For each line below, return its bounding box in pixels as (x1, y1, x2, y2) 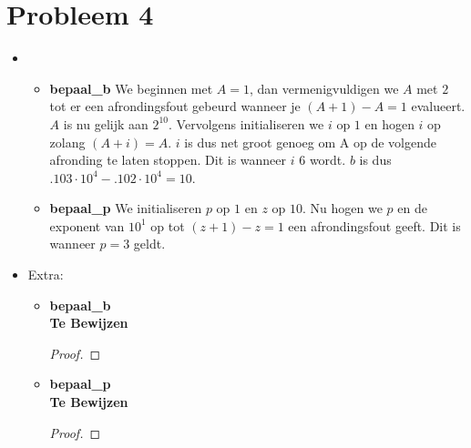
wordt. (309, 150, 346, 169)
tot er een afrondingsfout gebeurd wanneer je (49, 97, 301, 116)
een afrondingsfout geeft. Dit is (288, 216, 461, 235)
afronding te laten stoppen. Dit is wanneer (49, 150, 287, 169)
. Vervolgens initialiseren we (169, 114, 324, 133)
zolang (49, 132, 86, 151)
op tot (150, 216, 185, 235)
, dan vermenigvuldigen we (249, 78, 399, 97)
